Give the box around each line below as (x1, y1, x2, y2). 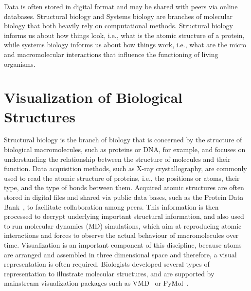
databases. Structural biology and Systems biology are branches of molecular (4, 11, 233, 21)
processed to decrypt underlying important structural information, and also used (4, 211, 244, 221)
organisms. (4, 58, 36, 69)
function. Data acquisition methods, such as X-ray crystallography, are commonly (4, 163, 247, 174)
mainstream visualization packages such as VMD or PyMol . (4, 278, 189, 288)
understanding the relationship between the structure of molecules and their (4, 154, 231, 164)
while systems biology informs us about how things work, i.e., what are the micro (4, 39, 246, 50)
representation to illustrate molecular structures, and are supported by (4, 268, 215, 278)
